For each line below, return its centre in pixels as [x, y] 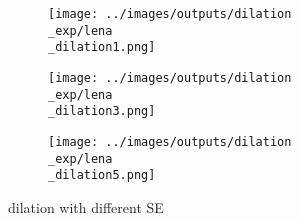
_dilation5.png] [102, 175]
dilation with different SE [86, 206]
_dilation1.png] [102, 47]
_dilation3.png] [102, 111]
